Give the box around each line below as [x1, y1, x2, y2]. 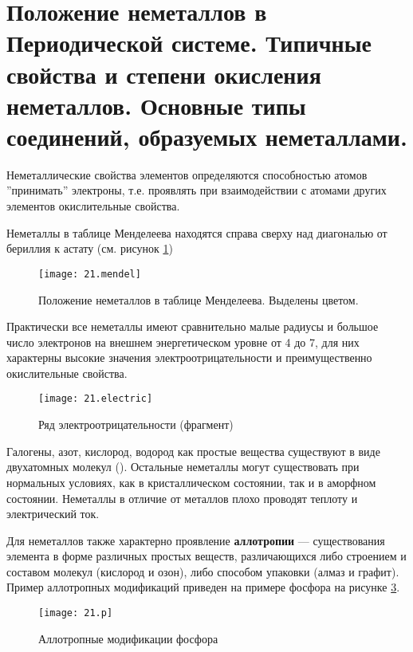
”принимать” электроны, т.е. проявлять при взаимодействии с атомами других [6, 182, 387, 198]
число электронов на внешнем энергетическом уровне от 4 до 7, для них [6, 333, 360, 350]
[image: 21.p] [38, 607, 113, 619]
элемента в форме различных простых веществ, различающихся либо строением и [6, 548, 407, 564]
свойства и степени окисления [6, 57, 321, 90]
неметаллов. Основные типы [6, 88, 306, 121]
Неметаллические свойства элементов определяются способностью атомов [6, 166, 368, 183]
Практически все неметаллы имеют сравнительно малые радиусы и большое [6, 318, 379, 335]
